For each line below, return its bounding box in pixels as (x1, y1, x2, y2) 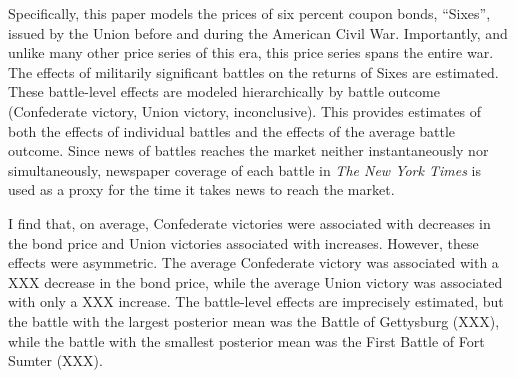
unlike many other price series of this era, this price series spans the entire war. (8, 42, 494, 63)
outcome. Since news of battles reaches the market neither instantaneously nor (8, 140, 489, 161)
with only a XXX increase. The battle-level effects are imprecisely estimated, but (8, 291, 504, 312)
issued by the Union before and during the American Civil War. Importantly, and (8, 22, 508, 43)
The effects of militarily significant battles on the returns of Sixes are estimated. (8, 61, 499, 82)
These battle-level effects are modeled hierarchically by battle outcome (8, 81, 440, 102)
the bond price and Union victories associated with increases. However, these (8, 232, 479, 253)
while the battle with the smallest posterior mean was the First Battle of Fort (8, 330, 485, 351)
